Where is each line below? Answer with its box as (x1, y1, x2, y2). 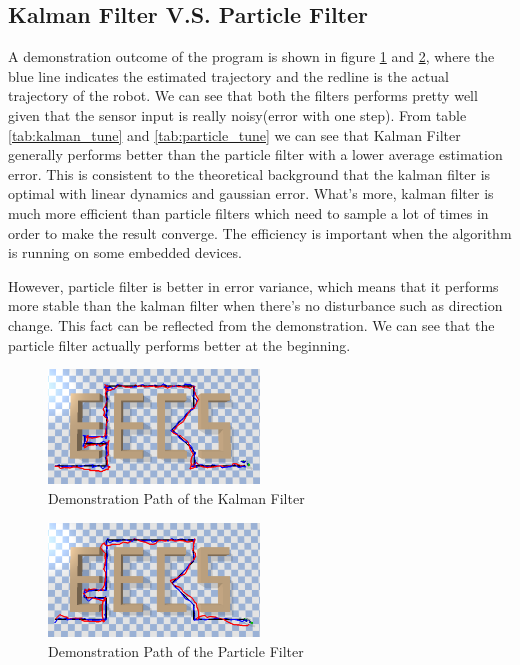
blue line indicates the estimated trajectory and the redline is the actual (8, 65, 449, 86)
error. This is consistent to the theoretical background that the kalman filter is (8, 163, 491, 184)
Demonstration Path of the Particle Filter (48, 640, 304, 661)
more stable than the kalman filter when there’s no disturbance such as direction (8, 295, 503, 316)
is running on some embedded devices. (8, 242, 242, 263)
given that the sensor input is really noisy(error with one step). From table (8, 104, 467, 125)
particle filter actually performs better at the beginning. (8, 334, 351, 355)
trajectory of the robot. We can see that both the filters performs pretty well (8, 85, 478, 106)
